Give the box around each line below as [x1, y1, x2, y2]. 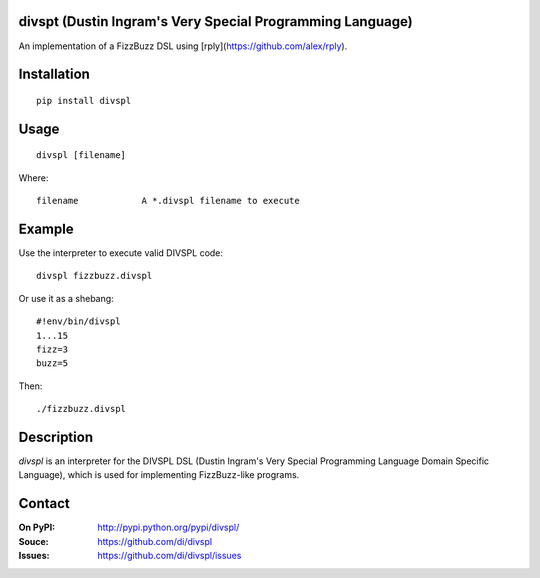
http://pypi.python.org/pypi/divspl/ [97, 521, 240, 534]
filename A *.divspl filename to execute [36, 195, 300, 207]
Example [18, 220, 74, 237]
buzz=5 [36, 358, 69, 369]
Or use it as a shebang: [18, 292, 114, 304]
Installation [18, 66, 90, 83]
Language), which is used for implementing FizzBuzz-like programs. [18, 469, 300, 481]
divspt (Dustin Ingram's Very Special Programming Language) [18, 13, 414, 30]
